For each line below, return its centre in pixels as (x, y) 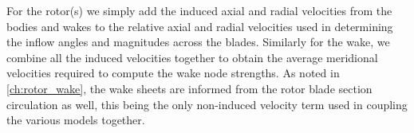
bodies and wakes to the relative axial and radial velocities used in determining (200, 26)
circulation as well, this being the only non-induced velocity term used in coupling (207, 104)
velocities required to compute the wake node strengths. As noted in (173, 73)
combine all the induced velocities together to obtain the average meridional (192, 57)
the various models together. (76, 120)
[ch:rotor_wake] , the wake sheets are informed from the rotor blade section (189, 88)
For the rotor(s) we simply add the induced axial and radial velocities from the (199, 10)
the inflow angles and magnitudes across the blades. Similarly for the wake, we (198, 42)
